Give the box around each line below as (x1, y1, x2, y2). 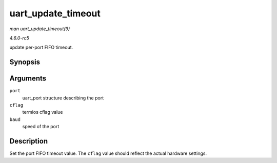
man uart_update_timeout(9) (9, 26, 70, 32)
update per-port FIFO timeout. (9, 44, 73, 51)
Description (9, 137, 48, 146)
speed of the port (22, 124, 60, 130)
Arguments (9, 74, 47, 83)
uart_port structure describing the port (22, 95, 104, 101)
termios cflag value (22, 109, 63, 115)
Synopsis (9, 58, 41, 67)
